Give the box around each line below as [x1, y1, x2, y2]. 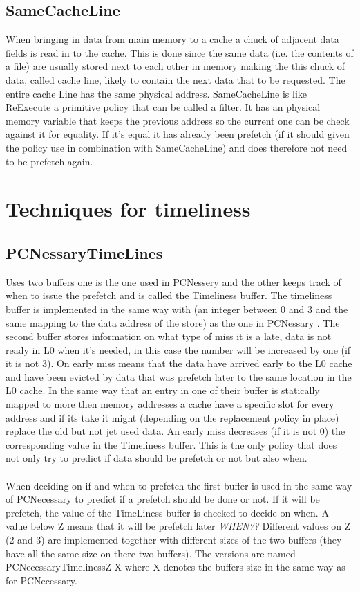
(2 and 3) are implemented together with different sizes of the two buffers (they [6, 532, 342, 546]
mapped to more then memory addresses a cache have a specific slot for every [6, 397, 334, 411]
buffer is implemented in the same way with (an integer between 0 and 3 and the [6, 301, 348, 316]
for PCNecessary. [6, 573, 77, 587]
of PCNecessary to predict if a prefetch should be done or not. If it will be [6, 492, 320, 506]
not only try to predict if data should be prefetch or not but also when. [6, 451, 307, 465]
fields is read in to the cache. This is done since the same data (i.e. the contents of [6, 45, 354, 60]
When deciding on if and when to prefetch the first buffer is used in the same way [6, 478, 352, 492]
